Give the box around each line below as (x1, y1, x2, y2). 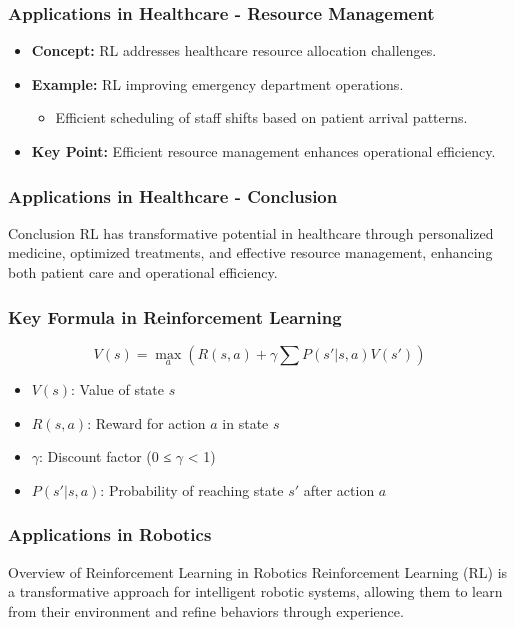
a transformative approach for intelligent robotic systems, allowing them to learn (8, 581, 503, 602)
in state (222, 412, 269, 433)
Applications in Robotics (8, 522, 212, 547)
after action (303, 479, 375, 500)
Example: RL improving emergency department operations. (31, 73, 404, 94)
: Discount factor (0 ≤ (39, 446, 172, 467)
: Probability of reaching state (100, 479, 284, 500)
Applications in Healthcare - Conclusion (8, 183, 338, 208)
